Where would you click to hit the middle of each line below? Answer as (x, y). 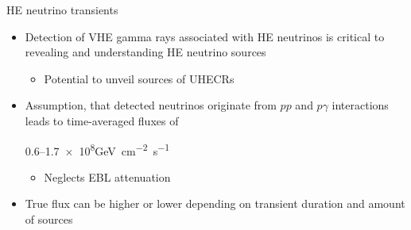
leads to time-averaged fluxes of (102, 120)
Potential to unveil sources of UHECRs (139, 78)
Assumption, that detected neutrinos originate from (151, 105)
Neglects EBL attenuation (107, 176)
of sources (49, 219)
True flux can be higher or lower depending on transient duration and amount (215, 203)
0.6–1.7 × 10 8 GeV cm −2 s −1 (97, 149)
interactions (360, 105)
